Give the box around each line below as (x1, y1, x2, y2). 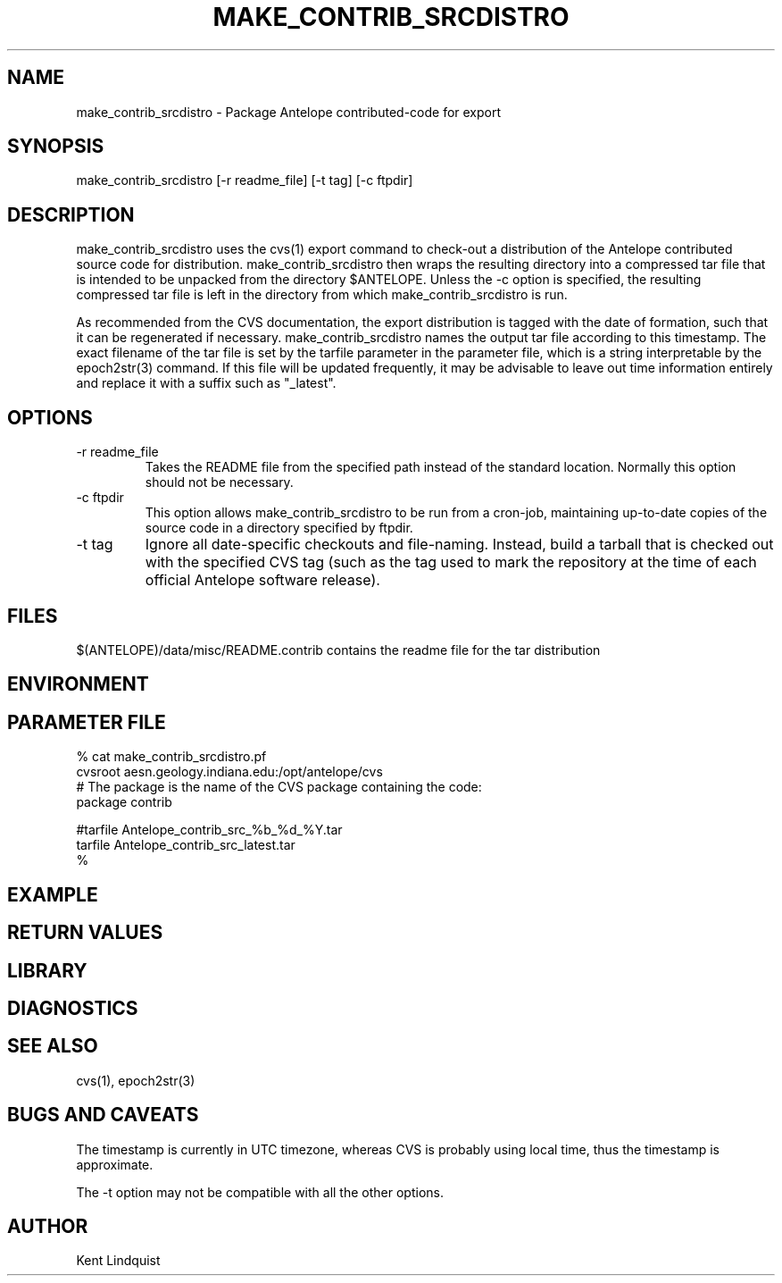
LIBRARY (7, 959, 87, 982)
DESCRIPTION (7, 203, 135, 226)
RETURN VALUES (7, 921, 163, 944)
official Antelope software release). (145, 571, 380, 590)
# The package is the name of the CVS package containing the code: (76, 779, 482, 795)
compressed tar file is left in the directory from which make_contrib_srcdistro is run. (76, 287, 568, 303)
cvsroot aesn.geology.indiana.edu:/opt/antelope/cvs (76, 764, 383, 780)
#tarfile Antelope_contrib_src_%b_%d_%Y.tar (76, 822, 343, 838)
